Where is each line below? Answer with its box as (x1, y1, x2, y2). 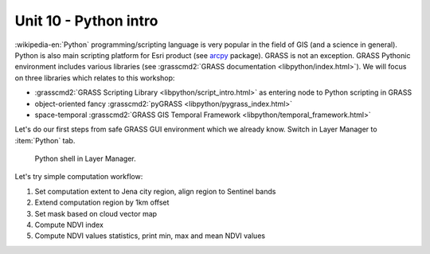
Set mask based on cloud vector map (34, 209, 158, 218)
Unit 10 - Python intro (14, 12, 158, 29)
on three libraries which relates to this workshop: (14, 72, 175, 83)
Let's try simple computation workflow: (14, 172, 143, 182)
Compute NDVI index (34, 220, 104, 230)
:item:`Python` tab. (14, 135, 76, 145)
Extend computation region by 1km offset (34, 197, 170, 207)
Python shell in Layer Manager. (34, 154, 136, 163)
